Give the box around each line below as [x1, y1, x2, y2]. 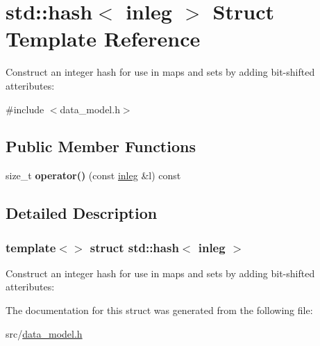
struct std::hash [90, 238, 179, 256]
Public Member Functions [6, 135, 196, 157]
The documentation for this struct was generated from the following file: [6, 303, 313, 318]
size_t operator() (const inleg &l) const [6, 168, 181, 183]
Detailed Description [6, 202, 158, 224]
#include [6, 101, 44, 116]
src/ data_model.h [6, 326, 83, 340]
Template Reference [6, 24, 201, 53]
